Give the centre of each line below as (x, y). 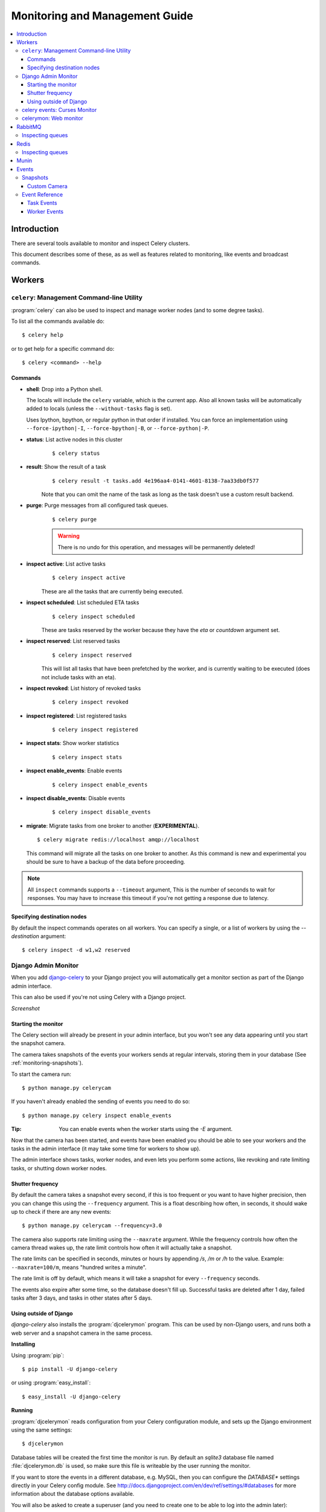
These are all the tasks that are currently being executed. (112, 591)
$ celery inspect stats (87, 757)
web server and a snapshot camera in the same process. (82, 1333)
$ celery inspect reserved (92, 655)
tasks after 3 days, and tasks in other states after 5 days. (82, 1298)
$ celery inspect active (89, 578)
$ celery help (43, 335)
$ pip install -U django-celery (70, 1369)
